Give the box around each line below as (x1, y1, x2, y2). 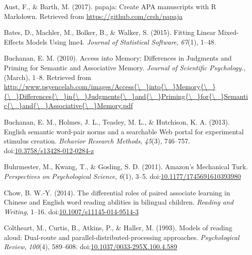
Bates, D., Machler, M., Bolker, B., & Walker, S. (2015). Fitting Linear (4, 27, 216, 37)
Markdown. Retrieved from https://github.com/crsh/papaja (4, 11, 183, 21)
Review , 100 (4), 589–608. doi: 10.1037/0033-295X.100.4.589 (4, 241, 177, 252)
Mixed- (218, 27, 239, 37)
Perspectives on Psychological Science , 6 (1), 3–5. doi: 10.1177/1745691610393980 (4, 171, 241, 181)
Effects (4, 36, 24, 47)
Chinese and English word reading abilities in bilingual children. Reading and (4, 197, 234, 207)
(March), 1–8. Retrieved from (4, 72, 91, 82)
